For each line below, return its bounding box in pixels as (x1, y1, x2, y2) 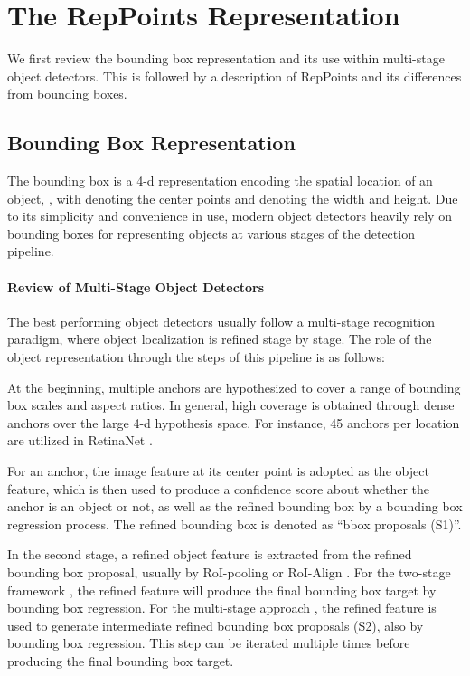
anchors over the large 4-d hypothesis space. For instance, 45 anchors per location (7, 413, 460, 432)
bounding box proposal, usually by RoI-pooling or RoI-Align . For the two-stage (7, 563, 451, 581)
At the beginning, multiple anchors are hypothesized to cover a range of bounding (7, 377, 461, 396)
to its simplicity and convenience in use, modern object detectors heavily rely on (7, 206, 452, 225)
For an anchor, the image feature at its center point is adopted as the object (7, 462, 429, 481)
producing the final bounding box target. (7, 651, 234, 670)
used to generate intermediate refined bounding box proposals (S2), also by (7, 615, 424, 634)
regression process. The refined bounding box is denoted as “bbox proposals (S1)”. (7, 514, 462, 533)
